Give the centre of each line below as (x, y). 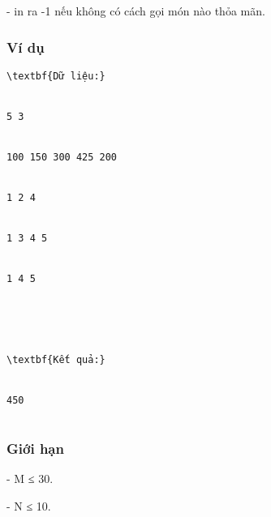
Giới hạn (35, 448)
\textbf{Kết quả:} (56, 359)
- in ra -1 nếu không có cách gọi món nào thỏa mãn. (136, 11)
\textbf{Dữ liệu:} (56, 76)
